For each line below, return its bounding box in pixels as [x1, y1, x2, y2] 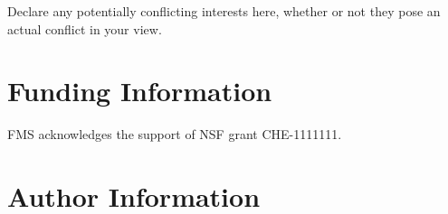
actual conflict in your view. [7, 19, 162, 38]
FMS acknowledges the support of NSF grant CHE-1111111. [7, 125, 342, 144]
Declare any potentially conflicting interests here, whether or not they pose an [7, 2, 441, 20]
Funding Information [7, 72, 272, 109]
